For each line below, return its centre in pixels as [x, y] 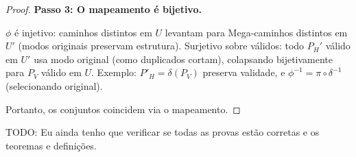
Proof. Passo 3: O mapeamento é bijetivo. [104, 9]
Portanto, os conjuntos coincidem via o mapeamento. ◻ [123, 109]
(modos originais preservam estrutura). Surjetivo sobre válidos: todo [161, 46]
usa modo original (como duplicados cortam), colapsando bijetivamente [183, 59]
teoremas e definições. [51, 145]
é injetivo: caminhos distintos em [83, 32]
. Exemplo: [114, 72]
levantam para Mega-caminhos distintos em [256, 32]
